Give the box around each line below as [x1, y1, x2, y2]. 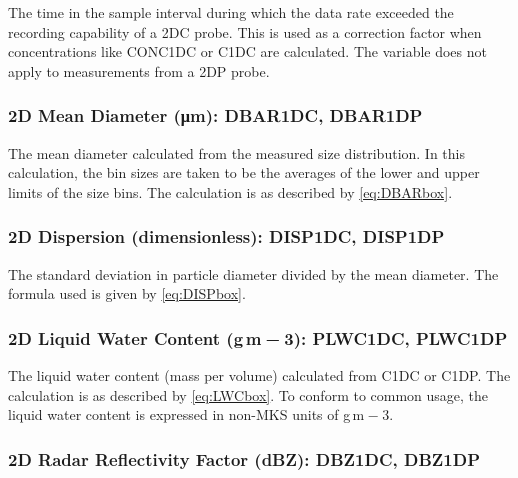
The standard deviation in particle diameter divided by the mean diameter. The [8, 263, 499, 284]
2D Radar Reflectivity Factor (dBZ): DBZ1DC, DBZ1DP [8, 446, 481, 471]
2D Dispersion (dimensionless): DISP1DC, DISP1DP [8, 224, 445, 249]
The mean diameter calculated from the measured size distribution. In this [8, 142, 466, 163]
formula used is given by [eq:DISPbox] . [8, 283, 246, 304]
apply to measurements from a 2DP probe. [8, 60, 270, 81]
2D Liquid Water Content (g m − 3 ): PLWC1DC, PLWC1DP [8, 325, 508, 350]
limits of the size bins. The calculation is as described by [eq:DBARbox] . [8, 181, 453, 202]
